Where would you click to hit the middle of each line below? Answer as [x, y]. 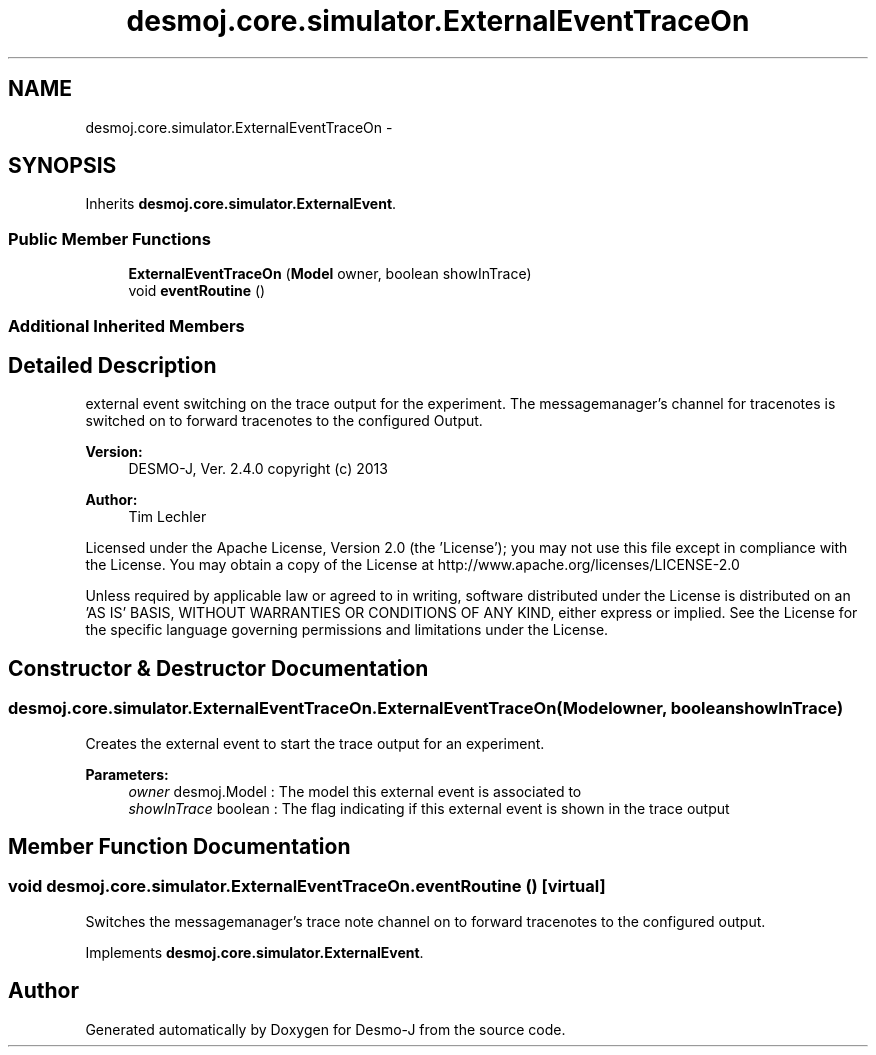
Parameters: [127, 774]
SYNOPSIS [62, 166]
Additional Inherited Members [126, 325]
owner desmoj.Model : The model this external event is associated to [355, 791]
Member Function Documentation [179, 847]
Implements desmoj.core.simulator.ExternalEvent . [254, 952]
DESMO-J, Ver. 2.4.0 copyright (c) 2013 [258, 469]
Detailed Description [112, 365]
